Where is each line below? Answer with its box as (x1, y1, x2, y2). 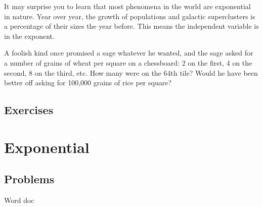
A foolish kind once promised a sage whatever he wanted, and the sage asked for (4, 47, 253, 58)
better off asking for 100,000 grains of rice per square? (4, 77, 172, 88)
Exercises (4, 102, 54, 118)
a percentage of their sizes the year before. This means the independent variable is (4, 21, 259, 31)
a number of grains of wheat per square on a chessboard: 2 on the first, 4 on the (4, 57, 252, 68)
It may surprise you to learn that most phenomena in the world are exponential (4, 1, 251, 11)
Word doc (4, 195, 34, 205)
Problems (4, 171, 55, 187)
